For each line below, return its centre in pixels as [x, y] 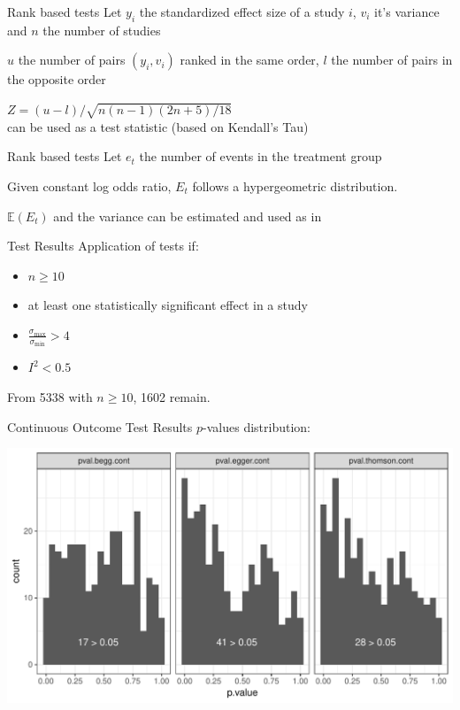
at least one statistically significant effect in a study [168, 305]
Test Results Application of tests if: [103, 246]
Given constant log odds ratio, [89, 185]
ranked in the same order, [249, 60]
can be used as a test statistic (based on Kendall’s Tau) [158, 126]
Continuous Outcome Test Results [100, 426]
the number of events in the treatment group [261, 156]
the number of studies [102, 30]
